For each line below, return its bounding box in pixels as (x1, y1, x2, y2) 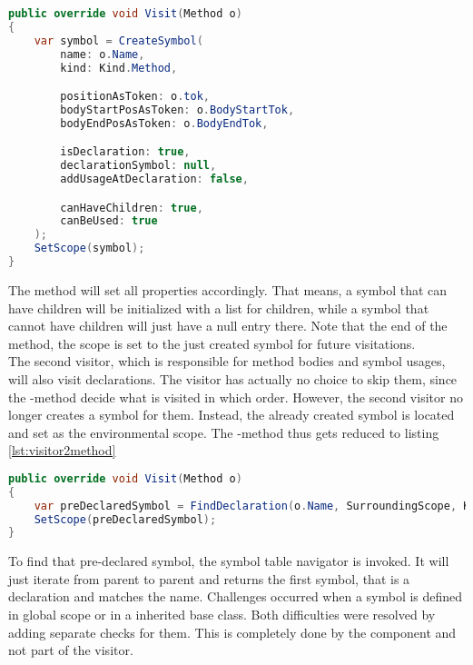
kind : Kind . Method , (60, 61, 178, 74)
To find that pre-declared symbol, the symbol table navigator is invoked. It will (8, 551, 449, 571)
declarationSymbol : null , (60, 159, 217, 173)
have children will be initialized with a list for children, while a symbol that (8, 298, 429, 317)
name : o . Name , (60, 47, 145, 61)
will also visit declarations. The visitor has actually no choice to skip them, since (8, 369, 458, 388)
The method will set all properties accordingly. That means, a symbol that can (8, 280, 448, 299)
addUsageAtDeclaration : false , (60, 173, 249, 186)
